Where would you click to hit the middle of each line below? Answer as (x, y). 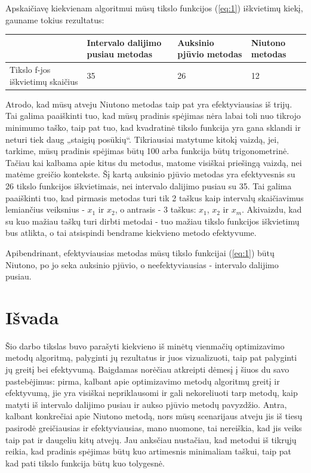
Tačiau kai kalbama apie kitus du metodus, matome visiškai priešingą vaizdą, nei (154, 162)
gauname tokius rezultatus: (55, 19)
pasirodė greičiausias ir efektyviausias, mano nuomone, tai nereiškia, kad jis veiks (154, 428)
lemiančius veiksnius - (45, 209)
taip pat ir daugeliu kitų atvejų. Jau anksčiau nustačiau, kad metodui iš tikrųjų (151, 439)
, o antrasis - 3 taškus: (155, 209)
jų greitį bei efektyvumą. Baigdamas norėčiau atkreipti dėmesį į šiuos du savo (147, 369)
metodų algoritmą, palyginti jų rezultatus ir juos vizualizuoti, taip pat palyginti (151, 357)
